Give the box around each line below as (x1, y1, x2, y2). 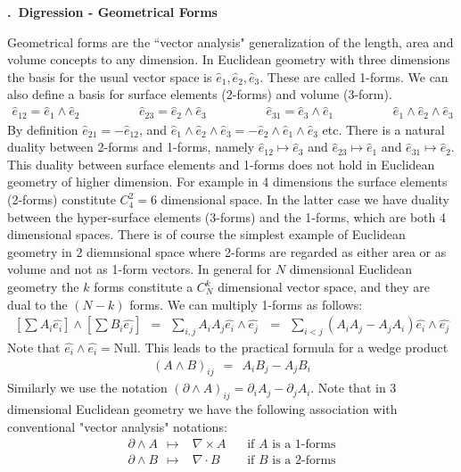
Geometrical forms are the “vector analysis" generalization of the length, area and (7, 32, 454, 51)
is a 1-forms (272, 438, 336, 451)
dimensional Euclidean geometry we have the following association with (7, 400, 398, 418)
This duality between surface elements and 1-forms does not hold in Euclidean (7, 154, 435, 173)
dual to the (7, 294, 68, 313)
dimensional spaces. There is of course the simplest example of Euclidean (7, 225, 406, 244)
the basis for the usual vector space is (7, 67, 212, 86)
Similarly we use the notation (7, 378, 168, 397)
